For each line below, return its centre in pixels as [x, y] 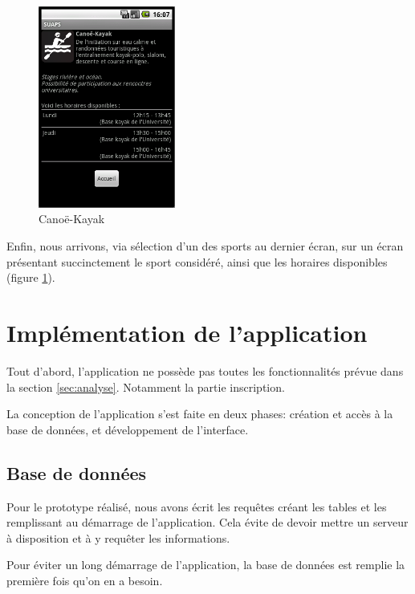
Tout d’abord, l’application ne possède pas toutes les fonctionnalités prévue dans [205, 370]
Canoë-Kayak [72, 219]
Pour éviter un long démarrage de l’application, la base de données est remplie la [206, 565]
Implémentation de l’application [187, 332]
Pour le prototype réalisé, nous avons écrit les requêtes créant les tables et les [197, 506]
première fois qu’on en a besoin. [85, 580]
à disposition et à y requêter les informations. [118, 537]
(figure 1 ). [31, 277]
